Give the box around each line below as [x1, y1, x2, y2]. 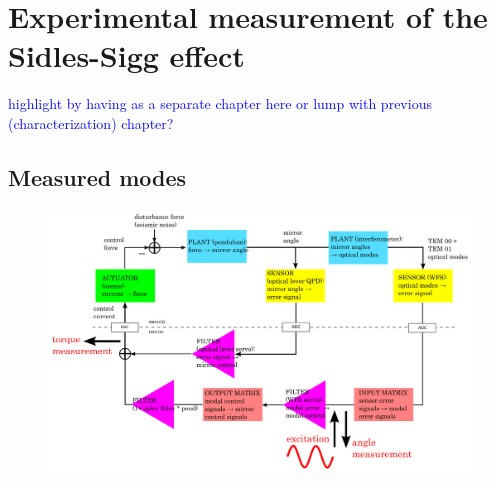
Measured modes [8, 161, 187, 192]
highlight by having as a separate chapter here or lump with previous [8, 93, 432, 114]
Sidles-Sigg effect [8, 35, 245, 76]
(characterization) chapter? [8, 112, 174, 133]
